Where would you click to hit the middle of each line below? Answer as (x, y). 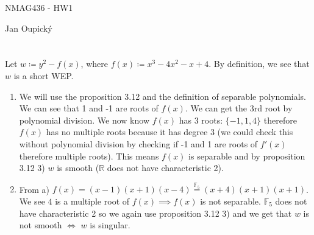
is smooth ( (78, 168)
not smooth (41, 225)
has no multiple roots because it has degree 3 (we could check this (169, 132)
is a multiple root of (92, 201)
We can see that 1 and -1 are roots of (89, 108)
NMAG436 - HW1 (39, 7)
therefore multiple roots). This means (89, 156)
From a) (34, 189)
